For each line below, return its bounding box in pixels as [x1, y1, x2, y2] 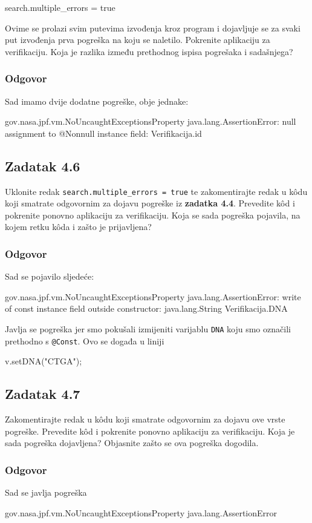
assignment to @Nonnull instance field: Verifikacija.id [5, 127, 202, 139]
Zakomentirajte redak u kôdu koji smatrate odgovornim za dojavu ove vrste [5, 413, 285, 426]
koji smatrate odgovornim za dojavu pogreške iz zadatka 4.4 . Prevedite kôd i [5, 197, 295, 209]
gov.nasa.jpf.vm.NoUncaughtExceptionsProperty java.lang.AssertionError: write [5, 290, 301, 303]
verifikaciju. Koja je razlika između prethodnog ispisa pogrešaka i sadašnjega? [5, 45, 293, 58]
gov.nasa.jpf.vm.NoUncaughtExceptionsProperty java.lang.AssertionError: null [5, 115, 296, 128]
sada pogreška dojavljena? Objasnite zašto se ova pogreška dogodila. [5, 436, 259, 449]
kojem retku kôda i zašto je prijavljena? [5, 220, 152, 233]
